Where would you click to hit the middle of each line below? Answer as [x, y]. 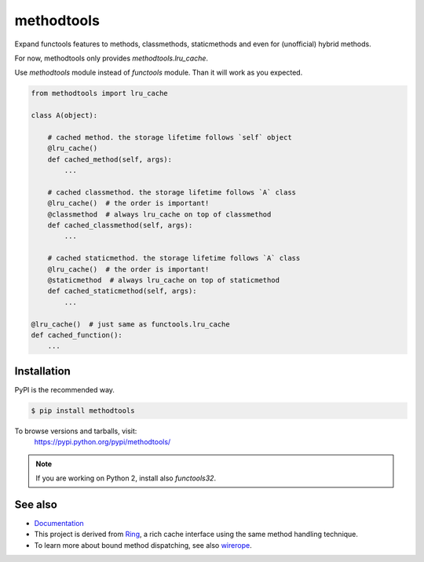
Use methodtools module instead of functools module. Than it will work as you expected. [159, 73]
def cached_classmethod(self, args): [120, 225]
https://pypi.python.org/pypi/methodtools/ [102, 442]
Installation [42, 371]
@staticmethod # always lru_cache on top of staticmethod [164, 280]
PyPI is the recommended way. [65, 389]
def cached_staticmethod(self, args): [122, 291]
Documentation [59, 523]
